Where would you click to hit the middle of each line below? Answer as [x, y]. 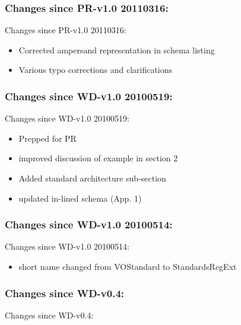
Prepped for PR [47, 138]
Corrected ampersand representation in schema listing [117, 50]
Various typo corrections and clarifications [96, 70]
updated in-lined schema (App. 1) [80, 198]
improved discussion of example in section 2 [98, 158]
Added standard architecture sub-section [92, 178]
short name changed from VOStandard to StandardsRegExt [128, 266]
